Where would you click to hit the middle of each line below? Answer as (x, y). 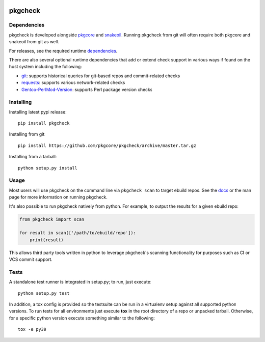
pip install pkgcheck (44, 123)
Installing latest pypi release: (38, 112)
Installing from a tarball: (33, 157)
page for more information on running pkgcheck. (58, 197)
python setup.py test (44, 293)
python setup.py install (48, 168)
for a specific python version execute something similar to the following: (82, 318)
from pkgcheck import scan (52, 219)
